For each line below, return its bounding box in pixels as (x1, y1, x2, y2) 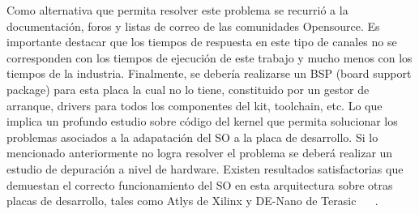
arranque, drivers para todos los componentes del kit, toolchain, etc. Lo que (6, 96, 383, 113)
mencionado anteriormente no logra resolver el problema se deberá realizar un (6, 144, 393, 161)
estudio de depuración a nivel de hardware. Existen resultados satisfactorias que (6, 160, 404, 177)
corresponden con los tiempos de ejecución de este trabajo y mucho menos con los (6, 49, 413, 66)
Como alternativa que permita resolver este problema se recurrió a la (6, 2, 348, 18)
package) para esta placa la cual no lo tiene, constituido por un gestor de (6, 80, 370, 97)
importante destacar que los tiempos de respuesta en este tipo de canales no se (6, 33, 397, 50)
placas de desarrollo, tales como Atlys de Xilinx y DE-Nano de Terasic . (6, 192, 378, 209)
